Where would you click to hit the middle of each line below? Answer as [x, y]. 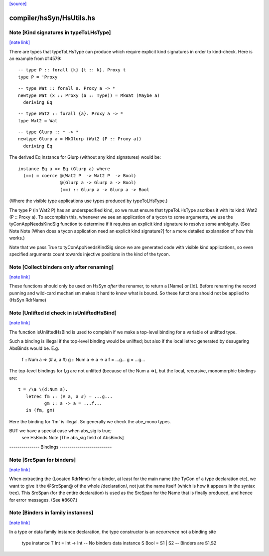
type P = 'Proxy [38, 77]
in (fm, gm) [40, 410]
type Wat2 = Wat [38, 121]
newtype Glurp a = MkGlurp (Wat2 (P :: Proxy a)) [80, 139]
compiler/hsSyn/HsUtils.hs [52, 18]
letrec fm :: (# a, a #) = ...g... [69, 396]
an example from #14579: [35, 58]
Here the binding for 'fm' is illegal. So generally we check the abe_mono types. [90, 421]
